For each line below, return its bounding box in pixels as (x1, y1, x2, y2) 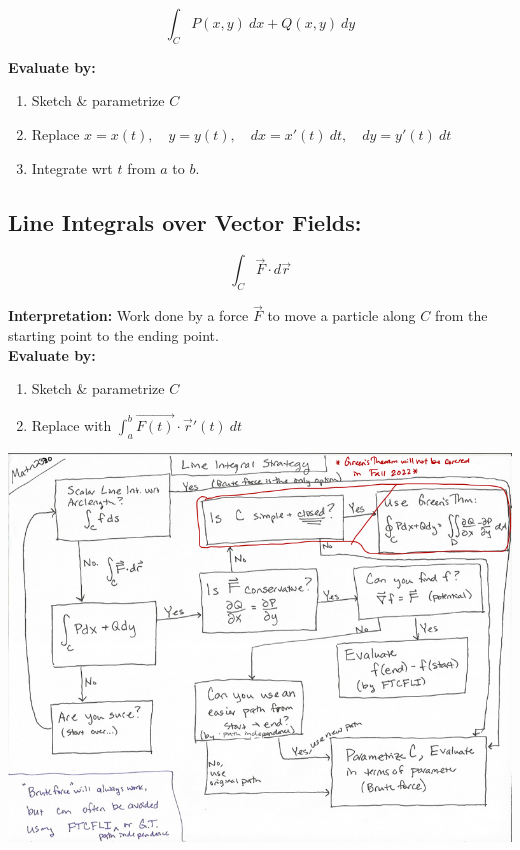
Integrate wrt (31, 157, 113, 178)
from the (434, 305, 488, 326)
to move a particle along (267, 305, 416, 326)
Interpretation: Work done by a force (8, 305, 249, 326)
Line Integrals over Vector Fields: (8, 206, 362, 237)
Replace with (31, 414, 112, 435)
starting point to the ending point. (8, 324, 219, 345)
